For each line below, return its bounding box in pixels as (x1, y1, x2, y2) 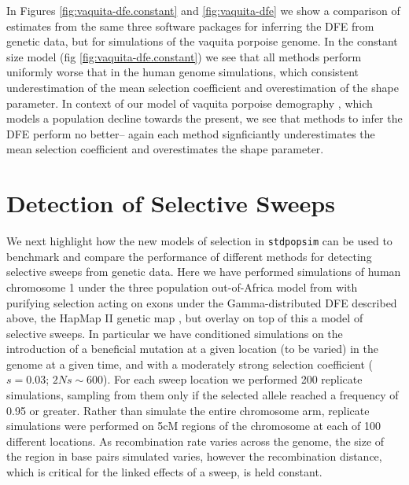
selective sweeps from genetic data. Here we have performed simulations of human (6, 263, 401, 280)
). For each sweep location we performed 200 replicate (103, 371, 363, 388)
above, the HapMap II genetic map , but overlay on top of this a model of (6, 310, 363, 326)
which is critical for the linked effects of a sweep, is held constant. (6, 464, 322, 480)
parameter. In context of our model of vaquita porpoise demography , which (6, 94, 373, 111)
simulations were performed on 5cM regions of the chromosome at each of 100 (6, 417, 381, 434)
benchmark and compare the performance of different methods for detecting (6, 248, 372, 264)
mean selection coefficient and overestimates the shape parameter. (6, 141, 324, 157)
